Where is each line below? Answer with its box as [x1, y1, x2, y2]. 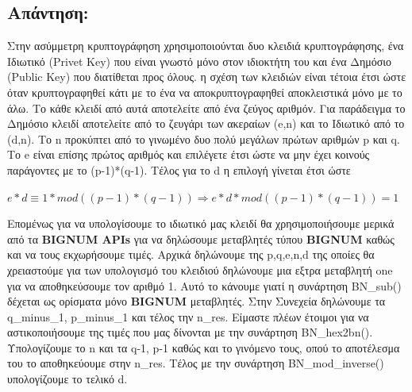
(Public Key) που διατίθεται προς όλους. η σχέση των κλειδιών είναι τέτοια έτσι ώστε [7, 68, 406, 85]
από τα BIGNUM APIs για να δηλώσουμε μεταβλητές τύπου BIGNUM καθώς [7, 230, 395, 247]
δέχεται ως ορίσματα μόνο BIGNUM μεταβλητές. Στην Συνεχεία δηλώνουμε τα [7, 293, 386, 309]
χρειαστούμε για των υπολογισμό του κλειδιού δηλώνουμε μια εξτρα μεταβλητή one [7, 261, 393, 278]
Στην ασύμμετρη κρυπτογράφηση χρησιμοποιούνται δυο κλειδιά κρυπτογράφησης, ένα [7, 37, 404, 54]
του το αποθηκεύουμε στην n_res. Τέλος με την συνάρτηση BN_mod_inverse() [7, 355, 384, 371]
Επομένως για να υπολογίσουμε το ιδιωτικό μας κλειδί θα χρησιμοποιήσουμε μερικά [7, 215, 395, 232]
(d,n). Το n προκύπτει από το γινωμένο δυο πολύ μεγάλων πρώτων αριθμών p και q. [7, 130, 400, 147]
